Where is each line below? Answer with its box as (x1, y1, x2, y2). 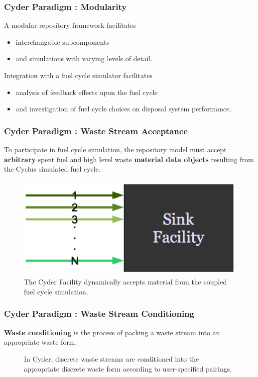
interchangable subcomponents (15, 36, 110, 47)
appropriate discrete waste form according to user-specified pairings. (24, 363, 232, 374)
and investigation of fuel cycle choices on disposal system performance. (15, 103, 232, 114)
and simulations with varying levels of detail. (15, 53, 152, 64)
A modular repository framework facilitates (4, 20, 136, 30)
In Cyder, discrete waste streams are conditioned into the (24, 353, 199, 364)
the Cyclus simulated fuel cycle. (4, 164, 101, 174)
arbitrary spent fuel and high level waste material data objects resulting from (4, 154, 254, 164)
